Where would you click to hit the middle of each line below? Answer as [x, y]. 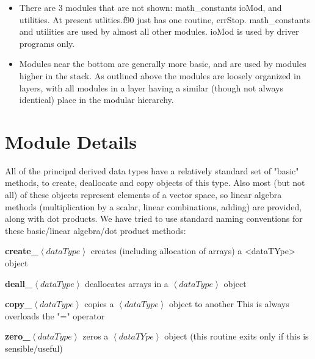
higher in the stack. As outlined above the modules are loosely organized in [160, 75]
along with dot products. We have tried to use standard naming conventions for [154, 219]
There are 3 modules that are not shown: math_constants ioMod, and [150, 7]
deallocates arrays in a [127, 283]
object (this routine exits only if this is [237, 336]
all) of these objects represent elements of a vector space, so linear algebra [143, 195]
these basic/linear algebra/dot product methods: [96, 230]
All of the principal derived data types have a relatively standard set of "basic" [152, 170]
